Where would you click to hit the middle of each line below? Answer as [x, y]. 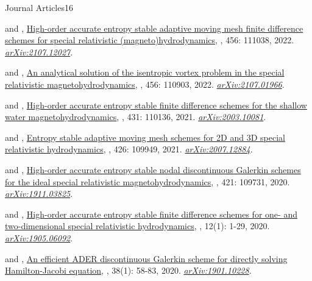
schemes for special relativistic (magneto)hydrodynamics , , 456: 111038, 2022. [150, 40]
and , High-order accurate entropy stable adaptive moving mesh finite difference [154, 28]
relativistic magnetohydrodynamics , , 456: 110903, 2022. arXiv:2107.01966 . [145, 84]
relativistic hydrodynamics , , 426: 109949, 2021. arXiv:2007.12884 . [129, 149]
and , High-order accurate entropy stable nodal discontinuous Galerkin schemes [153, 169]
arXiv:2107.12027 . [39, 52]
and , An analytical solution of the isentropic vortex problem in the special [145, 72]
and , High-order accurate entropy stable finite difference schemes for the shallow [156, 105]
